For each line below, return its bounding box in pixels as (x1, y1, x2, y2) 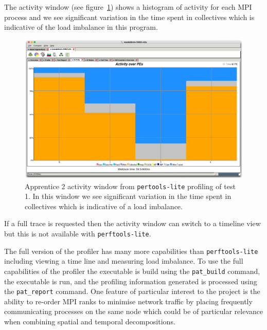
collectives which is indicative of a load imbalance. (25, 200, 183, 211)
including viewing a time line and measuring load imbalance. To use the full (4, 255, 243, 266)
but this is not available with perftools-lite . (4, 228, 151, 239)
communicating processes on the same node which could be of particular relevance (4, 306, 263, 317)
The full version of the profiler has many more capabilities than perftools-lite (4, 245, 258, 256)
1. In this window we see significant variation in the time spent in (25, 191, 232, 201)
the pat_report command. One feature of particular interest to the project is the (4, 286, 260, 297)
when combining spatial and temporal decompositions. (4, 316, 175, 327)
